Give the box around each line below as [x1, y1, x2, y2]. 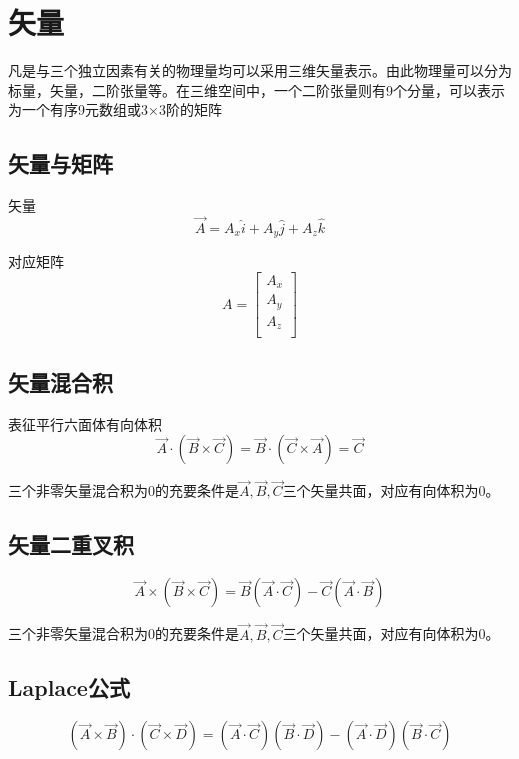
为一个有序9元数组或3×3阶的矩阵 [8, 99, 222, 120]
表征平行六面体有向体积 [8, 413, 162, 434]
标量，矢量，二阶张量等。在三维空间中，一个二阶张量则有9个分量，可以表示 [8, 79, 505, 100]
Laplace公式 [8, 672, 130, 703]
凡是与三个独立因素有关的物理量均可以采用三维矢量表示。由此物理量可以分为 [8, 60, 512, 81]
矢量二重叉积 [8, 529, 134, 560]
